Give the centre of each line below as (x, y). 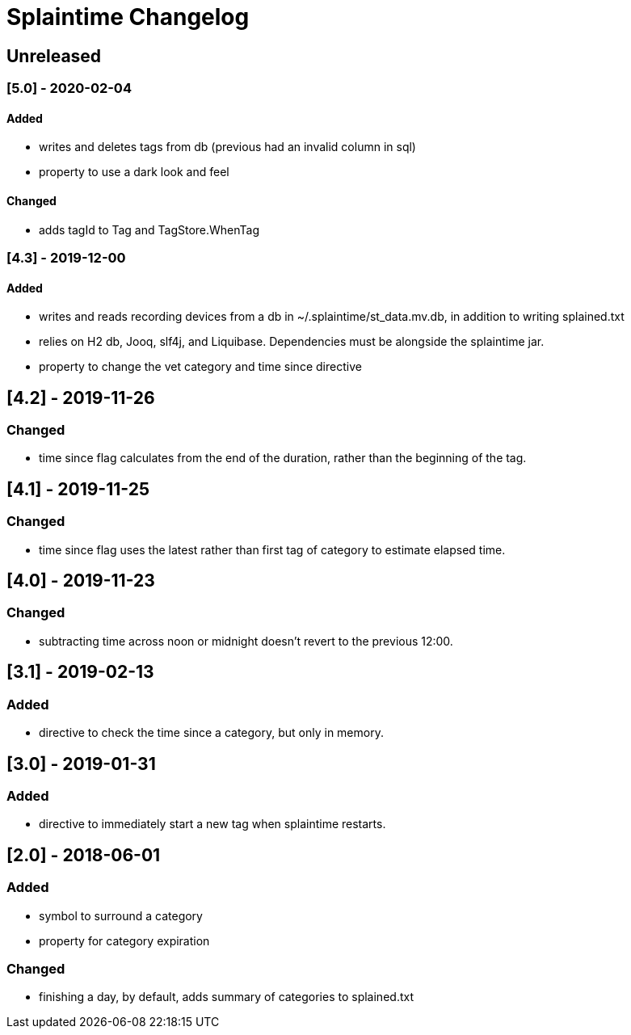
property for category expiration (124, 940)
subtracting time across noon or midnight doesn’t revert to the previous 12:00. (246, 641)
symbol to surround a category (121, 915)
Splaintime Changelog (128, 17)
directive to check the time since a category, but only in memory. (211, 733)
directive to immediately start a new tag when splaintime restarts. (212, 824)
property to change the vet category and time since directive (200, 367)
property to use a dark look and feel (134, 172)
